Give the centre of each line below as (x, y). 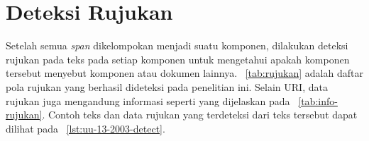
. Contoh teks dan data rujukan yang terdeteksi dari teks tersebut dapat (200, 115)
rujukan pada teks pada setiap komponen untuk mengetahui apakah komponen (178, 59)
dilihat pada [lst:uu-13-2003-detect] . (86, 128)
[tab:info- (318, 100)
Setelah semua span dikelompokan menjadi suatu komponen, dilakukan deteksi (177, 45)
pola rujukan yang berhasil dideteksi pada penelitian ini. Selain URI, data (167, 86)
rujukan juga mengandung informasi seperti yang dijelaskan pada (148, 100)
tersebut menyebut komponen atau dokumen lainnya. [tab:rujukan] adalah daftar (184, 73)
